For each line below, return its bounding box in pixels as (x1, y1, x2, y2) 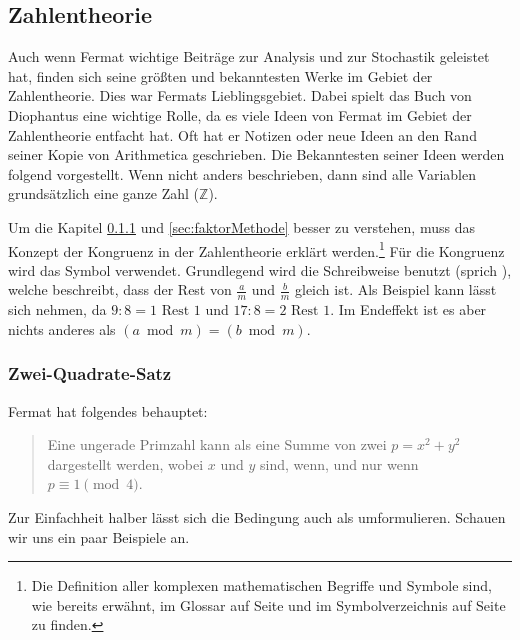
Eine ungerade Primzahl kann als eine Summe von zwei (47, 434, 387, 455)
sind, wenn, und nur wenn (260, 453, 419, 474)
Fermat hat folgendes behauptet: (8, 400, 208, 421)
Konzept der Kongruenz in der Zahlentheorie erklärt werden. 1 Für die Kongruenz (8, 237, 505, 261)
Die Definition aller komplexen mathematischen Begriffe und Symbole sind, (31, 575, 492, 596)
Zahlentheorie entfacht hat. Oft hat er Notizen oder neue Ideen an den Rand (8, 124, 477, 145)
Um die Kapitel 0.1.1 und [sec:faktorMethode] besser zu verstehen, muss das (8, 216, 475, 237)
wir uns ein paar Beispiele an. (8, 526, 190, 547)
